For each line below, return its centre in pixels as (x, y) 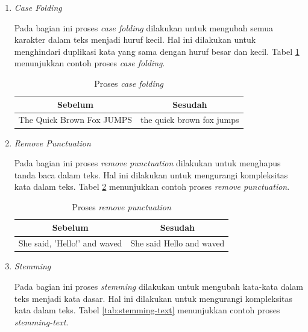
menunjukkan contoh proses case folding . (90, 63)
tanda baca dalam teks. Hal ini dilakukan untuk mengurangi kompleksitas (151, 174)
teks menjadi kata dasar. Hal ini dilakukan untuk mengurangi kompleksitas (153, 298)
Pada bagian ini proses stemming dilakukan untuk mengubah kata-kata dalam (159, 286)
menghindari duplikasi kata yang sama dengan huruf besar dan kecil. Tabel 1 (157, 51)
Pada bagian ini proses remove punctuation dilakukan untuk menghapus (147, 163)
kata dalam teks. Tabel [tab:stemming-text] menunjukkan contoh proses (147, 310)
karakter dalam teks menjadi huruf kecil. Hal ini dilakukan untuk (135, 39)
